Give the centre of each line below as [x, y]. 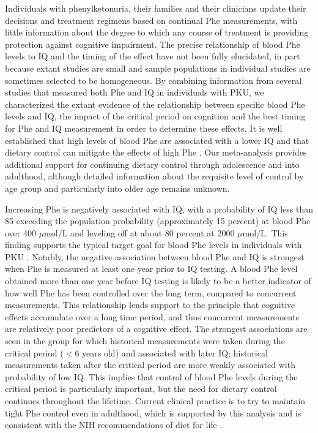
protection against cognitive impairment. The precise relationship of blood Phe [153, 44]
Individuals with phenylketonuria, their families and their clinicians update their [156, 8]
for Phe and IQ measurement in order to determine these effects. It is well [144, 128]
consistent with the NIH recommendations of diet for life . [114, 425]
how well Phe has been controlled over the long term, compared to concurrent [151, 292]
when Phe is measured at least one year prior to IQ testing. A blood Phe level [151, 269]
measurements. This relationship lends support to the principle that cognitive [150, 305]
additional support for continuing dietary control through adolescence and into [152, 164]
